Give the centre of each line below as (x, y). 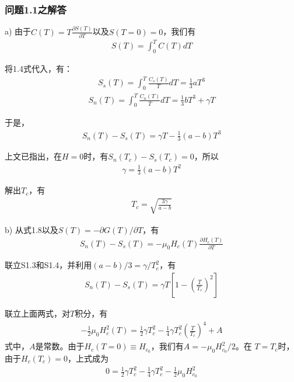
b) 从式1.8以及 (32, 229)
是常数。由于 (60, 346)
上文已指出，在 (33, 156)
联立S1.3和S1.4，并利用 (48, 265)
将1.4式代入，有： (38, 69)
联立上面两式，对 (37, 313)
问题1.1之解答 (36, 9)
